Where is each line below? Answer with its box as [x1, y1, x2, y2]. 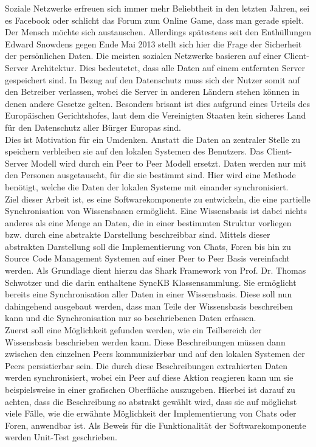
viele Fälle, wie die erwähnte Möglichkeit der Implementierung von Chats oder [5, 407, 297, 420]
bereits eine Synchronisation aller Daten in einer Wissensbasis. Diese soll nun [5, 288, 292, 300]
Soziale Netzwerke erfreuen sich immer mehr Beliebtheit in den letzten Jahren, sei [5, 2, 310, 14]
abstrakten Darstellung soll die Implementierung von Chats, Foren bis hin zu [5, 240, 291, 252]
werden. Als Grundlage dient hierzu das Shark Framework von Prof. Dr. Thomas [5, 264, 306, 277]
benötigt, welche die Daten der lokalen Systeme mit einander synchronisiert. [5, 180, 289, 193]
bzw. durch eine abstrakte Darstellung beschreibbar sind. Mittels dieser [5, 228, 270, 241]
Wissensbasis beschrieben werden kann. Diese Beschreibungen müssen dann [5, 335, 286, 348]
